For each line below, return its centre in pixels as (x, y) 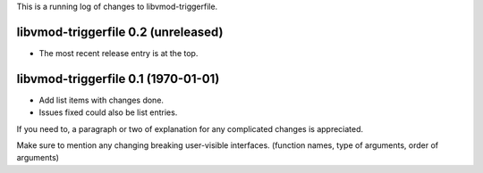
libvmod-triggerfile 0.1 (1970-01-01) (118, 79)
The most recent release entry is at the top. (119, 53)
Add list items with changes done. (102, 100)
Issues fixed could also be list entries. (108, 112)
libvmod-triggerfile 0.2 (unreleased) (120, 32)
